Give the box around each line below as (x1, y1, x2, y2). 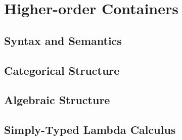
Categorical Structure (4, 62, 120, 78)
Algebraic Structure (4, 92, 110, 108)
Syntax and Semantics (4, 32, 122, 48)
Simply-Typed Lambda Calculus (4, 122, 176, 137)
